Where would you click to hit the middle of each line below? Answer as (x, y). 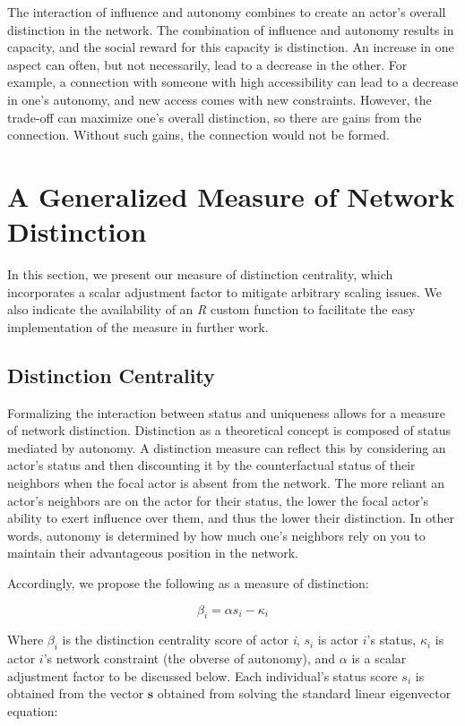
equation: (33, 710)
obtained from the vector (76, 693)
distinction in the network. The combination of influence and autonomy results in (231, 29)
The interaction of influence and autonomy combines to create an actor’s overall (227, 12)
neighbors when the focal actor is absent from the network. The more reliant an (226, 483)
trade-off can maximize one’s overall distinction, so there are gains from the (215, 117)
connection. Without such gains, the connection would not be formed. (198, 135)
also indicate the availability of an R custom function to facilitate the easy (211, 309)
